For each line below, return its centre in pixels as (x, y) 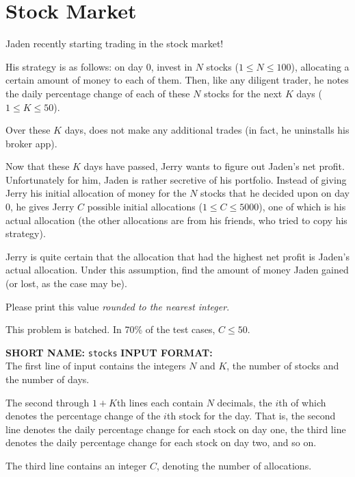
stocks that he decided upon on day (275, 193)
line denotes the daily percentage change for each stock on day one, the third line (176, 429)
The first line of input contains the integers (96, 366)
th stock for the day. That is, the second (251, 416)
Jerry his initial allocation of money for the (96, 193)
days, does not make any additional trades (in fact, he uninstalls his (207, 130)
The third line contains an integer (76, 466)
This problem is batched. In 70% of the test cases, (110, 329)
